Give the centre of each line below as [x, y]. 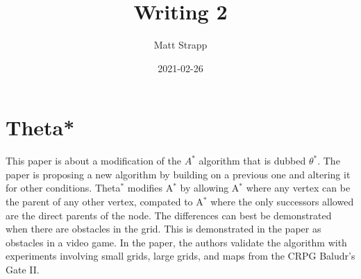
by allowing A [210, 188]
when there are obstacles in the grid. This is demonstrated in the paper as [163, 229]
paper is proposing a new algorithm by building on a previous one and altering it [178, 174]
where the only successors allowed [282, 202]
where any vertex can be [298, 188]
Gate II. [23, 269]
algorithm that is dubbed [252, 161]
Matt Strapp [180, 45]
